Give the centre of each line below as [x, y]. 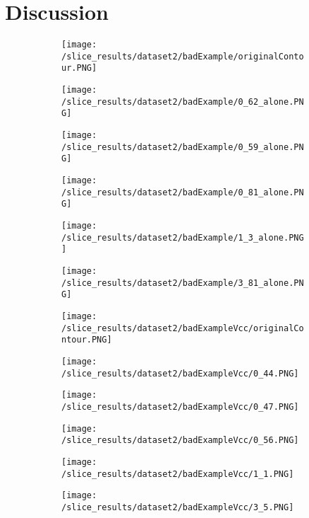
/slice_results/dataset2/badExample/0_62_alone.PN [183, 102]
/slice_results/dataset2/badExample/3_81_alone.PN [183, 283]
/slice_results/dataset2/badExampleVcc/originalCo [183, 328]
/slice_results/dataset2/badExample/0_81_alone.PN [183, 192]
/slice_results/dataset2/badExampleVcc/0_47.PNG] [180, 407]
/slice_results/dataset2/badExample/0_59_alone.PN [183, 147]
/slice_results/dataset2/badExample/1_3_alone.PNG [183, 237]
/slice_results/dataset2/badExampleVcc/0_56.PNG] [180, 441]
